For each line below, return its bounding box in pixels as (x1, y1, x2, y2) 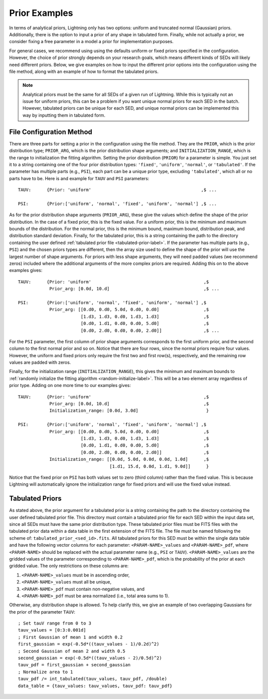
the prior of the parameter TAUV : (9, 609, 75, 615)
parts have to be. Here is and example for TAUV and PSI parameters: (9, 175, 150, 181)
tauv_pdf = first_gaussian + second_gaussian (18, 662, 131, 668)
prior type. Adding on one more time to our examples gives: (9, 382, 131, 388)
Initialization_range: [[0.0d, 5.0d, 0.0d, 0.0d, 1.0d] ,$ (49, 456, 209, 462)
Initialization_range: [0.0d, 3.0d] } (49, 408, 209, 414)
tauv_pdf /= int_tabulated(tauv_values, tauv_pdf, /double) (18, 676, 167, 682)
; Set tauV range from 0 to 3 (18, 621, 92, 626)
